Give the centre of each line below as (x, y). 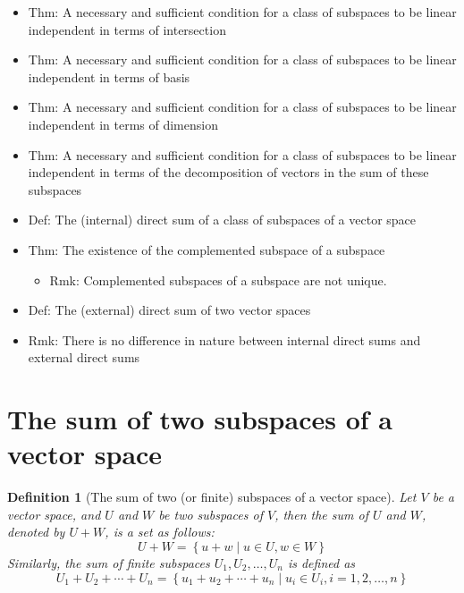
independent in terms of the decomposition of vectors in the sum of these (228, 172)
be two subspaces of (211, 514)
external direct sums (84, 357)
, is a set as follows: (160, 532)
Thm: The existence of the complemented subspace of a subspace (207, 249)
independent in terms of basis (109, 76)
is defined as (321, 563)
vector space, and (54, 514)
